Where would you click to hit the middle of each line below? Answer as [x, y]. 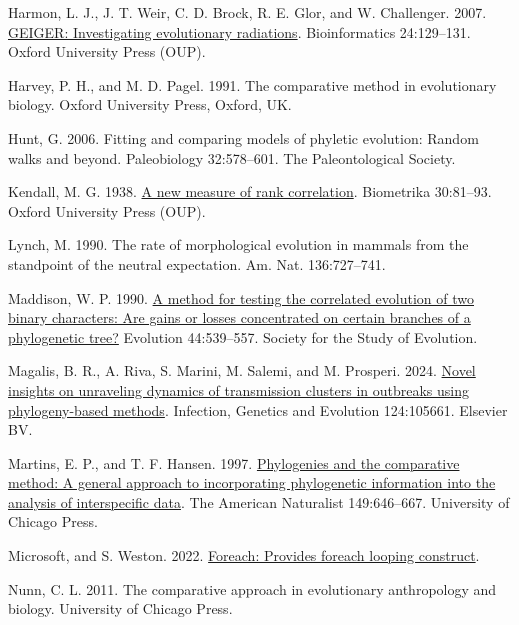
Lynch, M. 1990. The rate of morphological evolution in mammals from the [238, 244]
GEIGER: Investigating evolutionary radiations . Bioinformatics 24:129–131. [239, 31]
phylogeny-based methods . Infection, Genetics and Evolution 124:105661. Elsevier [258, 409]
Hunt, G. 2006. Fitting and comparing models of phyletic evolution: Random [243, 137]
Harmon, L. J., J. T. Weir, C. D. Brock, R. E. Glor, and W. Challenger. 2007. [247, 12]
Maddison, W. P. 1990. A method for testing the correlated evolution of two [241, 297]
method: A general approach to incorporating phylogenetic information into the [252, 482]
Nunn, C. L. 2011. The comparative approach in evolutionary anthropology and [252, 588]
